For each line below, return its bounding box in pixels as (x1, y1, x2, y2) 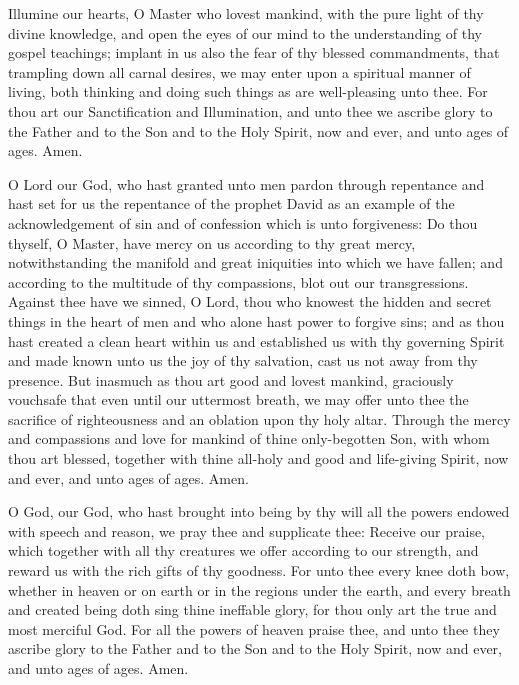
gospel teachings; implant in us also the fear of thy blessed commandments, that (8, 42, 500, 63)
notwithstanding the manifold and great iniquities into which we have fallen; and (8, 252, 503, 273)
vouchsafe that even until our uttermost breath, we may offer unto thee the (8, 389, 469, 410)
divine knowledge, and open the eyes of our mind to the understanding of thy (8, 22, 482, 43)
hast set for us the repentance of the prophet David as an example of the (8, 193, 455, 214)
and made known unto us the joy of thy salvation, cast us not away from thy (8, 350, 478, 371)
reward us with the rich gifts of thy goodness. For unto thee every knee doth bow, (8, 560, 510, 581)
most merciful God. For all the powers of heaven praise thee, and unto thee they (8, 618, 500, 639)
